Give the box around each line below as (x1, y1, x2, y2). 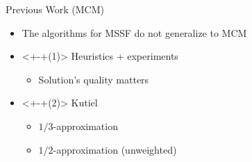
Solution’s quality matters (38, 72, 149, 86)
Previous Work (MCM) (6, 2, 104, 16)
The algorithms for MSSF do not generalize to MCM (22, 25, 247, 40)
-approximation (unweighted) (53, 142, 177, 156)
